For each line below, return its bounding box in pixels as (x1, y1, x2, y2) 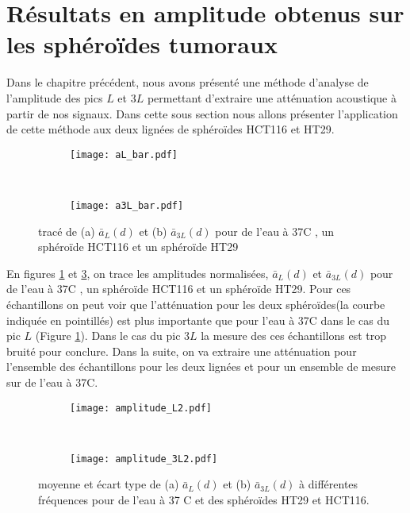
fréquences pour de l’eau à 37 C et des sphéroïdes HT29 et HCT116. (38, 492, 370, 508)
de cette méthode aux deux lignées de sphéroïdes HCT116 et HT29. (6, 121, 335, 137)
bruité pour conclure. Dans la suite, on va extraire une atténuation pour (6, 342, 357, 359)
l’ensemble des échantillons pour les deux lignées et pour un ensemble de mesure (6, 358, 396, 375)
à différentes (299, 476, 358, 492)
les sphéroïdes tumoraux (6, 28, 278, 60)
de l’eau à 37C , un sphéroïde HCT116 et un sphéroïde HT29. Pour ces (6, 280, 351, 297)
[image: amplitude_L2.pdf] (70, 402, 212, 414)
